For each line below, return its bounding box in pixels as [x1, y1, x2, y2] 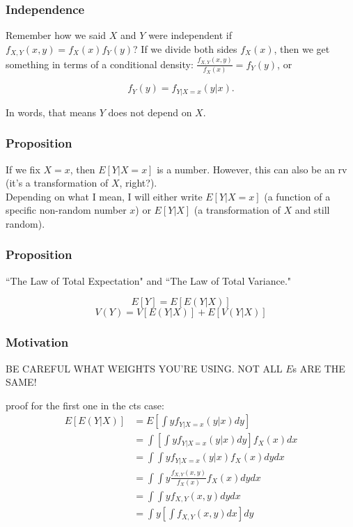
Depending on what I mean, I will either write [6, 189, 203, 203]
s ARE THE [292, 361, 345, 375]
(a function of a [264, 189, 331, 203]
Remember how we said [6, 28, 107, 42]
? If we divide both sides [133, 41, 237, 56]
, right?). [119, 175, 157, 190]
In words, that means [6, 104, 97, 119]
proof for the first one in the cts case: [6, 398, 164, 412]
